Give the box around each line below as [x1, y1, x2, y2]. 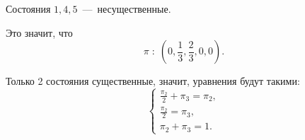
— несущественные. [82, 1, 171, 16]
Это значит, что [6, 25, 73, 40]
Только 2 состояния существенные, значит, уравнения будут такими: [6, 74, 300, 88]
